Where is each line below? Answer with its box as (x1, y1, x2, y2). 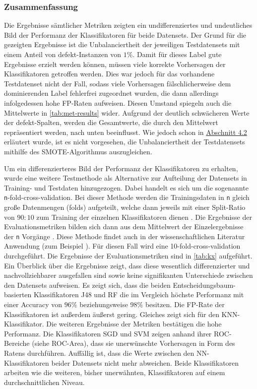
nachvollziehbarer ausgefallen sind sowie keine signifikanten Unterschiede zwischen (4, 270, 253, 280)
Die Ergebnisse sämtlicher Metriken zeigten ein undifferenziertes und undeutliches (4, 20, 253, 30)
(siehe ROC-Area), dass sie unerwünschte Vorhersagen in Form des (32, 338, 235, 348)
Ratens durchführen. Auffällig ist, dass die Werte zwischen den (4, 347, 194, 358)
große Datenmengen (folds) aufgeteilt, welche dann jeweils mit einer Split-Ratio (4, 201, 246, 212)
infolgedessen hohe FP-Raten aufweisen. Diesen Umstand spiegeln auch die (4, 97, 232, 108)
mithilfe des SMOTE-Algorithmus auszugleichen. (4, 146, 152, 156)
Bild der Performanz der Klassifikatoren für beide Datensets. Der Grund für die (4, 29, 247, 40)
